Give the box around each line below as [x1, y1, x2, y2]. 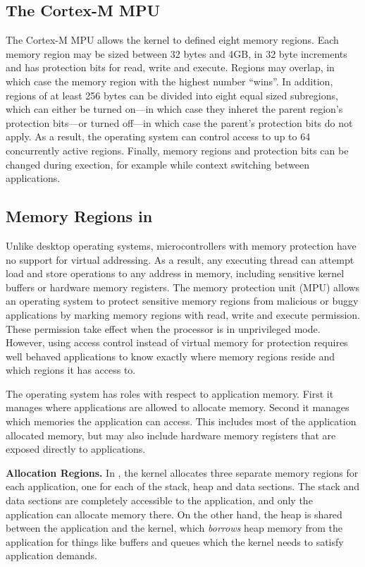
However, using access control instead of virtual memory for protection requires [6, 335, 348, 350]
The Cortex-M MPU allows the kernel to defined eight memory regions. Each [6, 32, 339, 47]
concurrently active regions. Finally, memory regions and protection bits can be [6, 142, 349, 157]
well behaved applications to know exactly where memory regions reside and [6, 348, 335, 363]
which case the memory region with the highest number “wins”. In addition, [6, 73, 333, 88]
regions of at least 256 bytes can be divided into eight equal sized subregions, [6, 87, 338, 102]
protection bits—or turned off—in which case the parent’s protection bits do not [6, 115, 353, 130]
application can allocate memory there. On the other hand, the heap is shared [6, 506, 342, 521]
